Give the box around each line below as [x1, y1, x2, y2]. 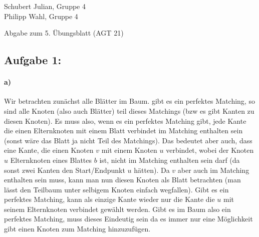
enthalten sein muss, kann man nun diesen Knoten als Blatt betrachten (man [4, 174, 241, 185]
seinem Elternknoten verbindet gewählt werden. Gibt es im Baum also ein [4, 203, 231, 214]
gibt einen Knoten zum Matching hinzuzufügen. [4, 223, 151, 234]
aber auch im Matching [177, 164, 249, 175]
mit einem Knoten [101, 145, 157, 155]
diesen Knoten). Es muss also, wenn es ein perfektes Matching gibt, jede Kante [4, 115, 246, 126]
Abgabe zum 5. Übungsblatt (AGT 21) [4, 28, 124, 38]
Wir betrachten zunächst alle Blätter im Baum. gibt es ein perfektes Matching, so [4, 96, 255, 106]
